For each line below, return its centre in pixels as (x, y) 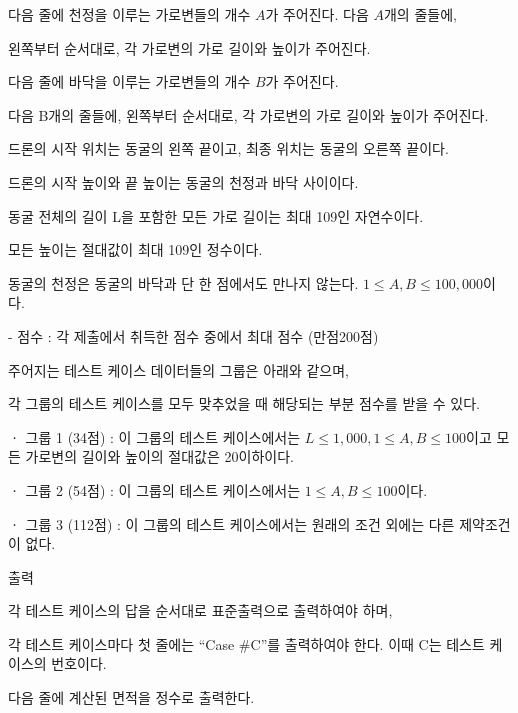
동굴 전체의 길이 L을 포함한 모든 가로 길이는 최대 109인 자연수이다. (216, 215)
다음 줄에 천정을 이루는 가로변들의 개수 (129, 14)
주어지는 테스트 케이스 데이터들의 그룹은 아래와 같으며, (178, 369)
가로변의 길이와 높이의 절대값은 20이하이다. (159, 456)
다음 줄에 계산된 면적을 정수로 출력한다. (131, 697)
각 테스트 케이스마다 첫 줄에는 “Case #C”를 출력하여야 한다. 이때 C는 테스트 (246, 643)
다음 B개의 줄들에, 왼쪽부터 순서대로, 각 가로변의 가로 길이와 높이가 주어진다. (248, 114)
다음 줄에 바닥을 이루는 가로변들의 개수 (129, 81)
